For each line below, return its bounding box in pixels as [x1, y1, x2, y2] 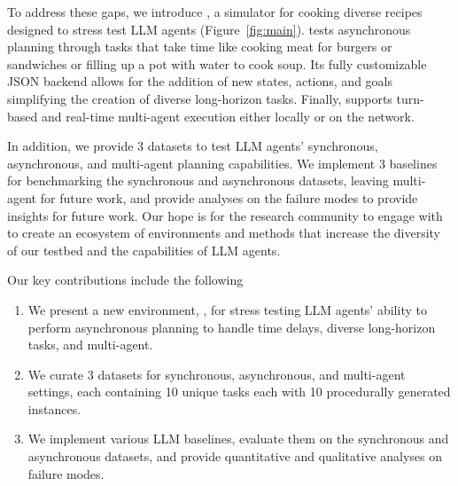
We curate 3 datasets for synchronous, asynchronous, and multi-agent [27, 364, 406, 383]
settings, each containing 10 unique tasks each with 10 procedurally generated [27, 382, 451, 401]
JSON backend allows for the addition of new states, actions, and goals [7, 72, 393, 90]
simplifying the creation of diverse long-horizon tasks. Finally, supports [7, 89, 392, 107]
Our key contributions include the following [7, 270, 244, 289]
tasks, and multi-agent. [27, 335, 153, 354]
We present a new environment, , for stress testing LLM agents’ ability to [27, 300, 427, 318]
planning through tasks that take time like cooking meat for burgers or [7, 37, 392, 56]
